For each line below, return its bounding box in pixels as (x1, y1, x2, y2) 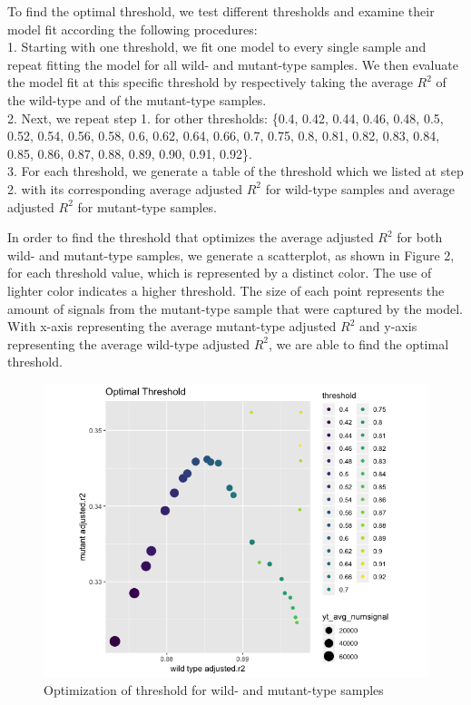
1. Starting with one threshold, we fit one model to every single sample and (7, 37, 427, 56)
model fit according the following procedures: (7, 19, 258, 38)
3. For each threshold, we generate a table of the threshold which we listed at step (7, 162, 464, 181)
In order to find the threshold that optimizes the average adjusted (7, 228, 374, 247)
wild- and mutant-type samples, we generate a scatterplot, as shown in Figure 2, (7, 245, 455, 264)
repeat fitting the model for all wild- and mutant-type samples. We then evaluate (7, 54, 458, 73)
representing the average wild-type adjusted (7, 334, 250, 353)
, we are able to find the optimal (269, 334, 449, 353)
